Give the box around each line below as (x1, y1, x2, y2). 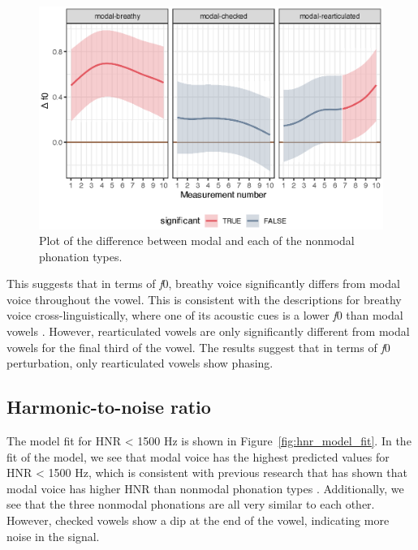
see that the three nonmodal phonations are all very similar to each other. (6, 496, 375, 513)
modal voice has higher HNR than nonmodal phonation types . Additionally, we (6, 479, 404, 496)
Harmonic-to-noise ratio (6, 394, 211, 419)
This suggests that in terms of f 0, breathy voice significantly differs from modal (6, 275, 400, 292)
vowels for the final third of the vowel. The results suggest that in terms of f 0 (6, 338, 390, 355)
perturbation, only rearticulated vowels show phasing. (6, 354, 274, 372)
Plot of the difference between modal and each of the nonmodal (39, 232, 355, 249)
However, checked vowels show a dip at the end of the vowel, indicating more (6, 512, 390, 529)
